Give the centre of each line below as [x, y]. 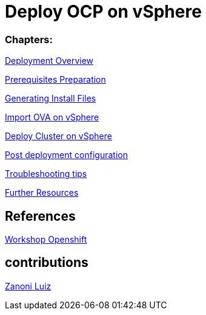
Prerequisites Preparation [55, 80]
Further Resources [42, 193]
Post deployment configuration [66, 155]
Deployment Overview [49, 61]
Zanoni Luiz [28, 286]
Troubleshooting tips [46, 174]
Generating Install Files [51, 99]
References [40, 216]
